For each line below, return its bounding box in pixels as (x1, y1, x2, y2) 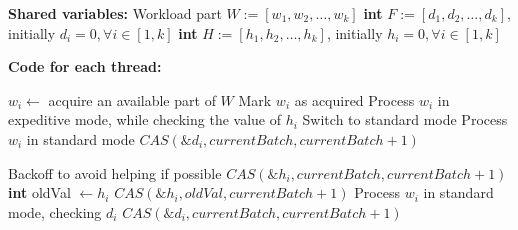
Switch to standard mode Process (302, 109, 508, 130)
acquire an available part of (48, 89, 216, 110)
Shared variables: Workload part (8, 3, 222, 23)
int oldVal (8, 182, 71, 203)
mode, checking (8, 201, 102, 222)
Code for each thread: (8, 56, 162, 77)
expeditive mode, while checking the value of (8, 109, 281, 130)
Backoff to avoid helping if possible (8, 162, 222, 183)
